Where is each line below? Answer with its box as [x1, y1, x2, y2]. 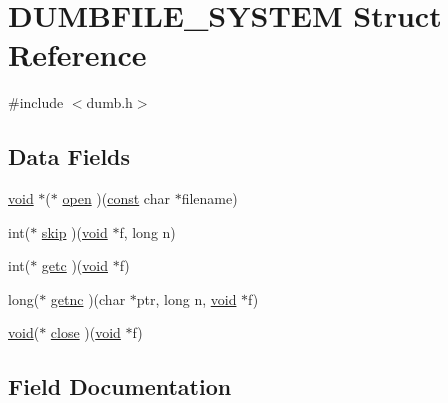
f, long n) [119, 221, 176, 242]
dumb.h [86, 92, 133, 113]
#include [8, 92, 64, 113]
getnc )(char [50, 288, 126, 309]
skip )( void [41, 221, 108, 242]
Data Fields [8, 141, 131, 172]
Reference [8, 34, 147, 75]
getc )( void [41, 255, 108, 276]
